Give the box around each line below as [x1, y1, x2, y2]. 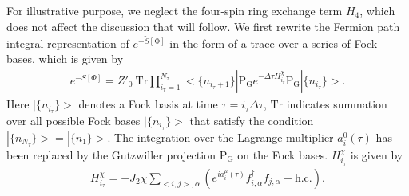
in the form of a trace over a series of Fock [169, 34, 378, 51]
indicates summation [286, 96, 387, 112]
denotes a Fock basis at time [78, 96, 218, 112]
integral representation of [6, 34, 129, 51]
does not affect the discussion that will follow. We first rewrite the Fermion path [6, 18, 400, 34]
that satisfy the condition [189, 112, 314, 128]
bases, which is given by [6, 50, 124, 67]
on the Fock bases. [237, 146, 328, 163]
